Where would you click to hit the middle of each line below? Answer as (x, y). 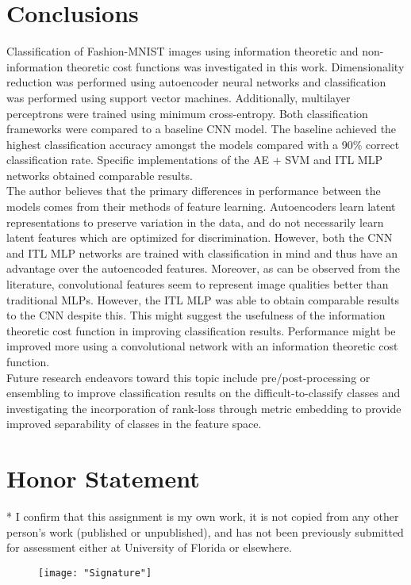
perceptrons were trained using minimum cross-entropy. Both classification (187, 113)
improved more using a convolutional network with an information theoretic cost (202, 346)
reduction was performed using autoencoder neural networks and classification (196, 82)
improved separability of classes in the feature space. (134, 424)
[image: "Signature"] (95, 573)
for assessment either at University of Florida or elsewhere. (149, 547)
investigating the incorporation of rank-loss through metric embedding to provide (204, 408)
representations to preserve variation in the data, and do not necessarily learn (195, 222)
